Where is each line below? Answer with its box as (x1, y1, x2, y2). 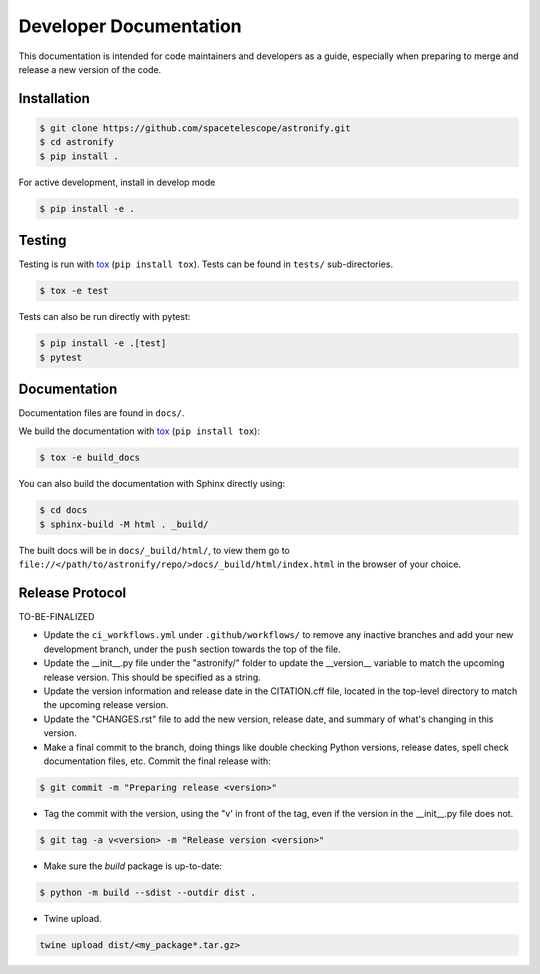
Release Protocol (18, 584, 127, 601)
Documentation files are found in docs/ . (18, 407, 185, 419)
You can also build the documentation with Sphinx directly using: (18, 478, 286, 490)
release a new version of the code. (18, 63, 162, 75)
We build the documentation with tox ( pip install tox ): (18, 425, 260, 437)
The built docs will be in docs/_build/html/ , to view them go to (18, 544, 290, 556)
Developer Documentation (18, 15, 242, 37)
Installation (18, 90, 90, 107)
